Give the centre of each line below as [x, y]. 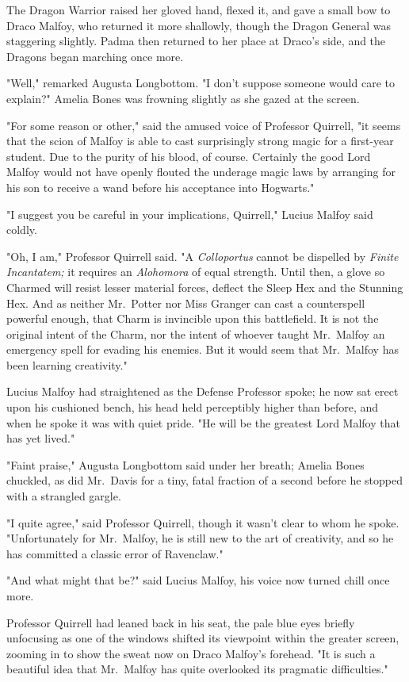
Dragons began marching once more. [95, 56]
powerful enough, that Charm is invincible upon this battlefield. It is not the [193, 318]
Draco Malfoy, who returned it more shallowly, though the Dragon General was [199, 25]
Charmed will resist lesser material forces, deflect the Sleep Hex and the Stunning [205, 287]
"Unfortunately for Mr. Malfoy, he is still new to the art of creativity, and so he [200, 538]
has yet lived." [41, 438]
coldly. [22, 230]
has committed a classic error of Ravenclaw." [115, 553]
